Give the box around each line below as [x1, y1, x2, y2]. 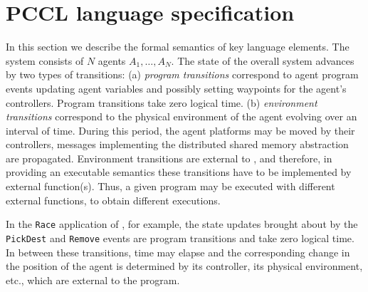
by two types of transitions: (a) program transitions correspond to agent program [6, 67, 359, 82]
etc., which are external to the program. [6, 272, 180, 287]
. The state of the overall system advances [171, 53, 354, 68]
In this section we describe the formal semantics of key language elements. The [6, 39, 349, 54]
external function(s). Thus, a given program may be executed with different [6, 179, 335, 194]
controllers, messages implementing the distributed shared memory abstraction [6, 137, 349, 152]
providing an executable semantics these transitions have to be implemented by [6, 165, 352, 179]
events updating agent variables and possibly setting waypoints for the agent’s [6, 80, 347, 95]
